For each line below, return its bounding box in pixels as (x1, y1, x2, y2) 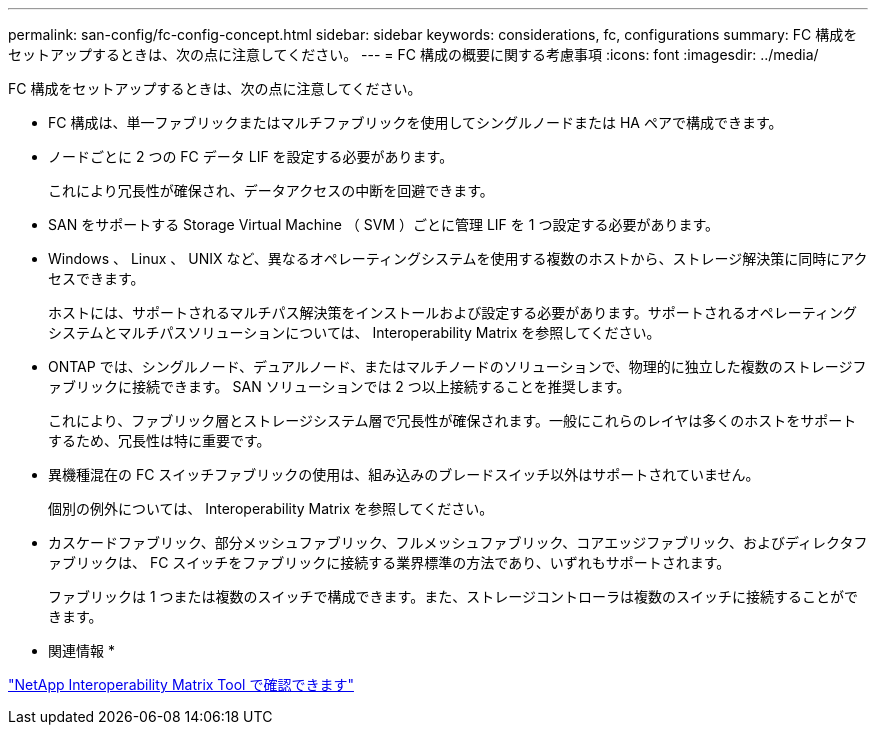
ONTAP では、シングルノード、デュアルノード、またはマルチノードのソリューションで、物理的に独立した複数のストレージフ (48, 358, 867, 375)
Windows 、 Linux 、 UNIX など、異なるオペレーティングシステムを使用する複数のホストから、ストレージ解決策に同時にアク (48, 250, 868, 267)
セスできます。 (48, 270, 145, 287)
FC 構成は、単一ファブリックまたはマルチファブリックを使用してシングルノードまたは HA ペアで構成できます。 (48, 114, 783, 131)
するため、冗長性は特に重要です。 (48, 432, 271, 449)
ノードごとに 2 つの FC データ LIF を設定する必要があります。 (48, 148, 454, 165)
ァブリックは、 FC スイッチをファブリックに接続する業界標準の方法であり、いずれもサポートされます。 (48, 554, 731, 571)
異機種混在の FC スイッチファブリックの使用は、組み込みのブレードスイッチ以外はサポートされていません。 (48, 466, 760, 483)
